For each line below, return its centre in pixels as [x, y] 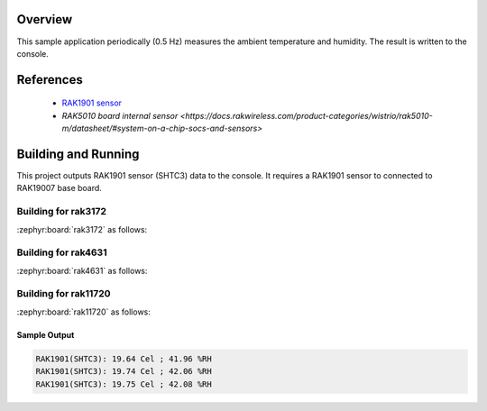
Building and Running [78, 154]
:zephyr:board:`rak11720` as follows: [83, 312]
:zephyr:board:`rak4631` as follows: [82, 270]
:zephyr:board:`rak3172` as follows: [82, 229]
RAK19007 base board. [60, 188]
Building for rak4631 [62, 252]
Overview [45, 19]
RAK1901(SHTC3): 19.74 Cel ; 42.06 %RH [124, 371]
